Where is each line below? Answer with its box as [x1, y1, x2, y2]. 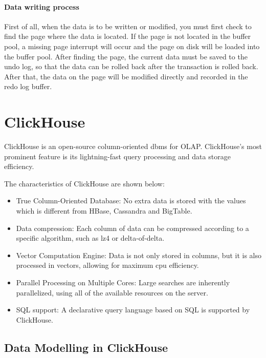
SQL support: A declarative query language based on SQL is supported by [16, 304, 250, 315]
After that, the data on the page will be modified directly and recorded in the [4, 71, 248, 81]
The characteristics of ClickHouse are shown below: [4, 178, 165, 188]
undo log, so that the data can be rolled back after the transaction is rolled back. [4, 61, 258, 72]
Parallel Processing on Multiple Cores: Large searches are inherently [16, 277, 230, 288]
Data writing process [4, 1, 79, 12]
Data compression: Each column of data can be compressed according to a [16, 222, 249, 233]
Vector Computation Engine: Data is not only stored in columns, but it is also [16, 249, 262, 260]
